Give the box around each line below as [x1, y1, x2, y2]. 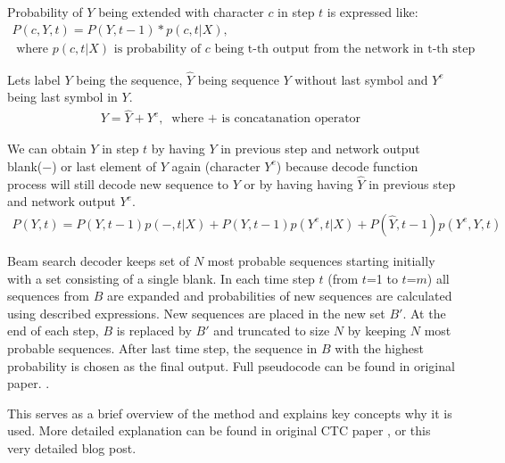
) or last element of [52, 156, 156, 175]
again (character [171, 156, 261, 175]
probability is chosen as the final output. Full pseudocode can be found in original [7, 356, 455, 375]
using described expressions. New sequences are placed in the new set [7, 303, 385, 322]
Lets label [7, 70, 61, 88]
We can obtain [7, 139, 87, 158]
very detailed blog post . [7, 438, 137, 457]
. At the [402, 303, 446, 322]
